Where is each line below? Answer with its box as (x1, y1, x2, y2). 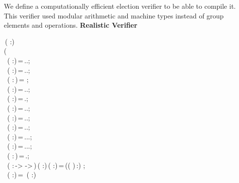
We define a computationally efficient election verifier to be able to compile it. (4, 1, 236, 11)
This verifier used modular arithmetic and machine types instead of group (4, 10, 224, 20)
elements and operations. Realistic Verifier (4, 20, 137, 30)
